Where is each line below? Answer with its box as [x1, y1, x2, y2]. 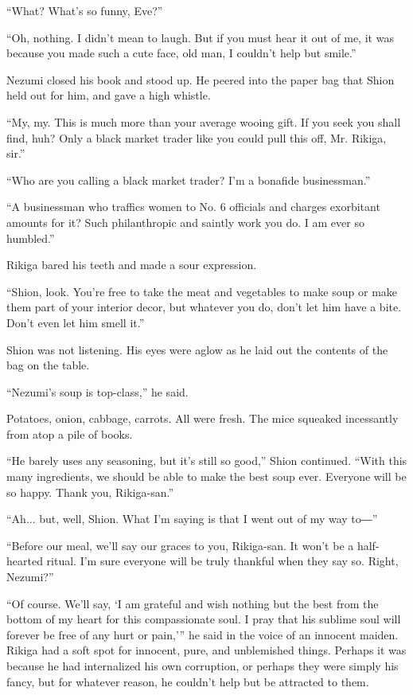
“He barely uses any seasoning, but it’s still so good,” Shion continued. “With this [6, 452, 407, 469]
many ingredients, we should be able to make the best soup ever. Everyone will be [6, 468, 407, 485]
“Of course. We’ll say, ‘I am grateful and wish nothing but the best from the [6, 595, 379, 611]
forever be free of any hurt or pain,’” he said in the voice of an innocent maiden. [6, 626, 399, 642]
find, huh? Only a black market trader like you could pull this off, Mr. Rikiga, [6, 129, 387, 146]
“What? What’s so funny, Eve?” [6, 2, 163, 18]
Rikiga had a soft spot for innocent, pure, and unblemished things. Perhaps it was [6, 642, 407, 658]
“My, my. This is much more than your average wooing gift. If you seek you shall [6, 113, 401, 130]
